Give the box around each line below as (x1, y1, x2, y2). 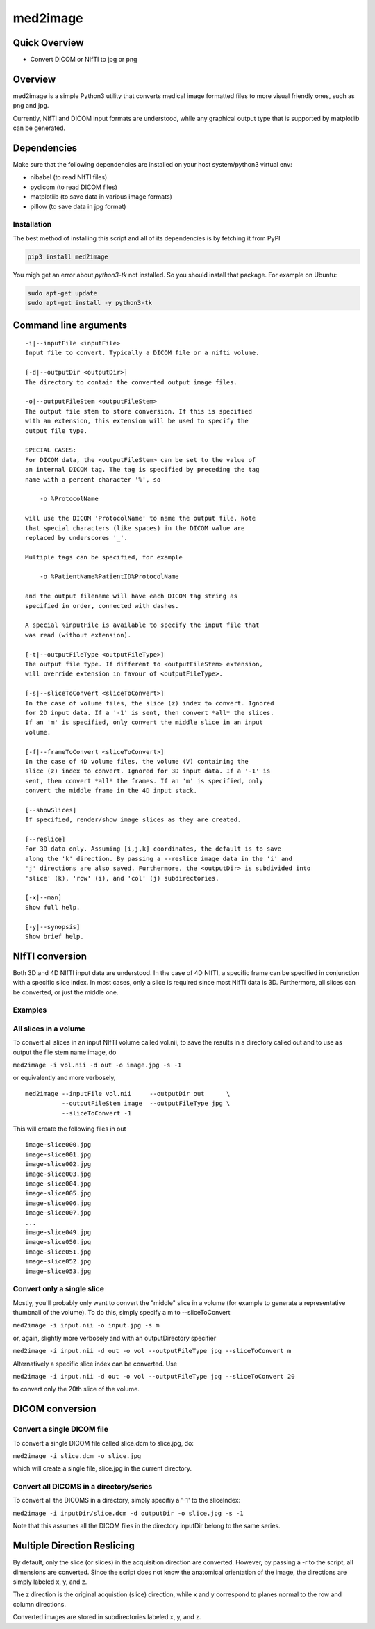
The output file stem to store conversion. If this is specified (25, 407, 253, 415)
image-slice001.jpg (25, 1150, 92, 1159)
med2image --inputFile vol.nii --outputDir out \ (25, 1090, 231, 1097)
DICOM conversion (12, 1403, 97, 1415)
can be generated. (12, 124, 66, 132)
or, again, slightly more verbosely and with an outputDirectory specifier (12, 1334, 217, 1342)
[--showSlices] (25, 806, 77, 814)
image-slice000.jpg (25, 1140, 92, 1149)
